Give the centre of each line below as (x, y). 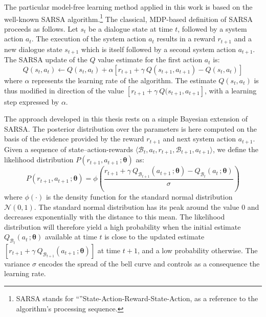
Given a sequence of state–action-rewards (69, 149)
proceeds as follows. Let (41, 28)
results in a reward (186, 39)
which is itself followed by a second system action (158, 49)
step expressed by (32, 101)
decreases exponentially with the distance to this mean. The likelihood (115, 217)
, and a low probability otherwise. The (197, 250)
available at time (71, 237)
